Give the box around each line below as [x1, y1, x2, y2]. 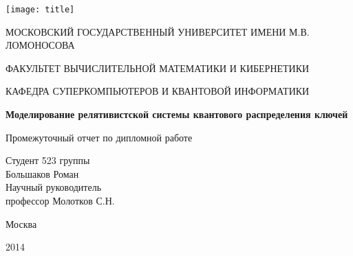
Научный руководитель [6, 180, 102, 194]
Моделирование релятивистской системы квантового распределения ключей [6, 107, 348, 121]
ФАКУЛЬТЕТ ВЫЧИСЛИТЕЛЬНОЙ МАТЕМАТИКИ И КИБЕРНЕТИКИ [6, 60, 310, 75]
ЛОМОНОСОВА [6, 38, 75, 52]
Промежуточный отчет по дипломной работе [6, 130, 193, 144]
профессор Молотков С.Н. [6, 194, 115, 207]
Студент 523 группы [6, 153, 90, 167]
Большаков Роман [6, 166, 79, 181]
